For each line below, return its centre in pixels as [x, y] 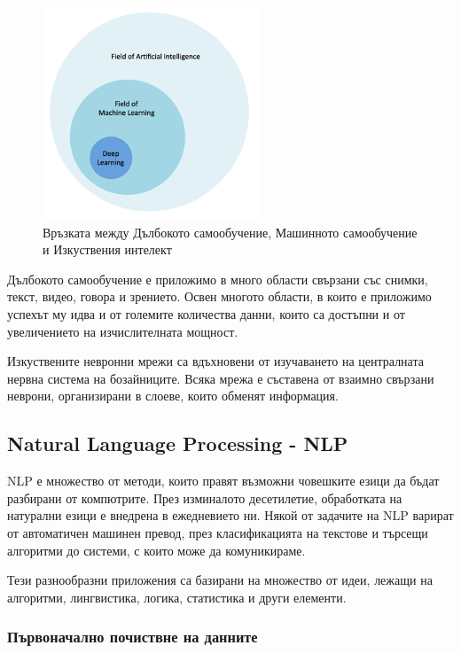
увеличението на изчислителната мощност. [123, 331]
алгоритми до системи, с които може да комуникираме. [156, 550]
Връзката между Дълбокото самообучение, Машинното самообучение [230, 232]
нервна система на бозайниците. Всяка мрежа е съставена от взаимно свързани [221, 378]
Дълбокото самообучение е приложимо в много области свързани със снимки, [218, 279]
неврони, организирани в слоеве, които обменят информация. [173, 396]
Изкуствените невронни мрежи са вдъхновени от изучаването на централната [215, 361]
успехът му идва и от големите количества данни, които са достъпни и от [206, 313]
